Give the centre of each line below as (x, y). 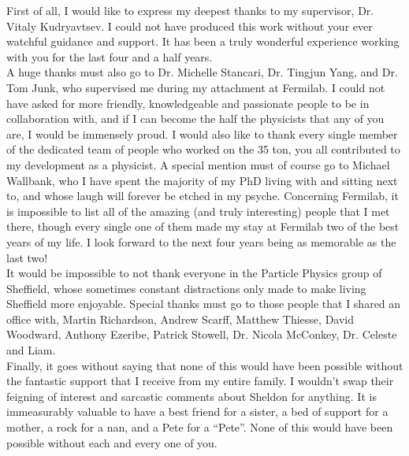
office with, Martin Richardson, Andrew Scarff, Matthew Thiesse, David (180, 319)
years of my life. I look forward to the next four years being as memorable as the (201, 241)
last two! (27, 257)
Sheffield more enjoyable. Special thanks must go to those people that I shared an (204, 304)
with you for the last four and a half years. (110, 56)
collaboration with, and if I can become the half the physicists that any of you (195, 119)
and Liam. (31, 350)
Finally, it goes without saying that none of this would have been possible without (205, 365)
